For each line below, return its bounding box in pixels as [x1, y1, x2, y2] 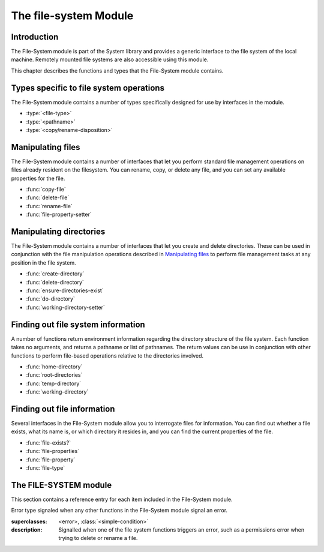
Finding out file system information [11, 319, 145, 329]
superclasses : [11, 518, 47, 525]
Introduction [11, 32, 59, 42]
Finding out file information [11, 404, 115, 414]
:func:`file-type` [26, 464, 65, 471]
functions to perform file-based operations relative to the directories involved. [11, 352, 204, 359]
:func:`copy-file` [26, 186, 66, 193]
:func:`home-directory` [26, 363, 83, 370]
